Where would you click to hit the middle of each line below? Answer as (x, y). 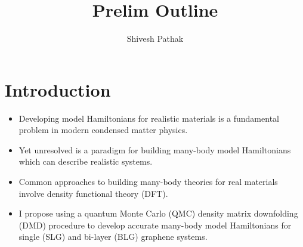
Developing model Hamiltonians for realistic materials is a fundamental (149, 118)
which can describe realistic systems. (86, 161)
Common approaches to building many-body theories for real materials (148, 182)
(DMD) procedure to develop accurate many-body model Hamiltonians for (155, 225)
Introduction (58, 89)
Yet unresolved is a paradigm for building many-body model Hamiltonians (155, 149)
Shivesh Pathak (155, 38)
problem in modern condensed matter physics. (103, 130)
